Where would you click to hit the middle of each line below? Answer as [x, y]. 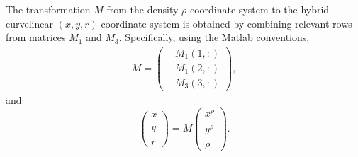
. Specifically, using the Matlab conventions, [214, 37]
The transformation [48, 9]
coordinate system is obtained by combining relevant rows [226, 23]
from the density [142, 9]
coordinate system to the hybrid [259, 9]
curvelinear [29, 23]
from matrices [36, 37]
